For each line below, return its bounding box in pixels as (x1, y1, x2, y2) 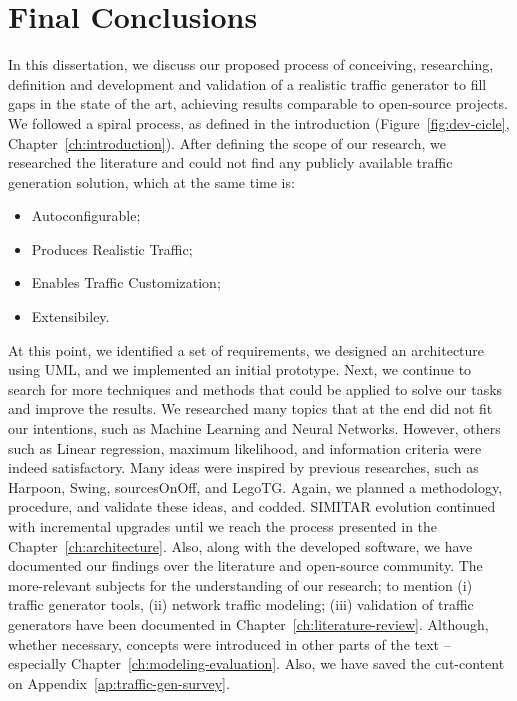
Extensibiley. (31, 306, 110, 327)
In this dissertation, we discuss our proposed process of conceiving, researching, (8, 54, 494, 75)
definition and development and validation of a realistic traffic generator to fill (8, 73, 487, 94)
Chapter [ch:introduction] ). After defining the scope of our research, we (8, 132, 446, 153)
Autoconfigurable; (31, 205, 141, 226)
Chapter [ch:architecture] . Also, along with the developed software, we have (8, 535, 473, 556)
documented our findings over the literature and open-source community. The (8, 555, 483, 576)
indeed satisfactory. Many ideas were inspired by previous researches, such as (8, 457, 479, 478)
